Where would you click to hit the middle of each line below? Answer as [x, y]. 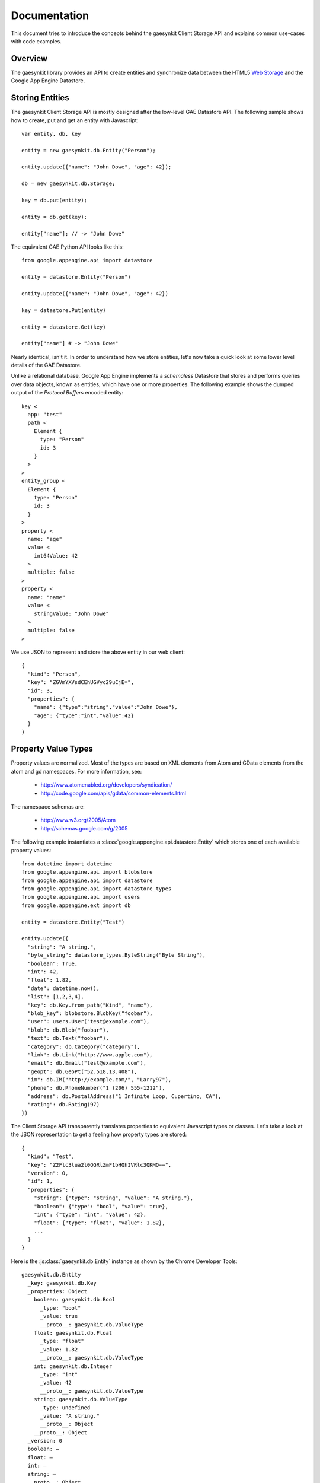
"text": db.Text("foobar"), [68, 1038]
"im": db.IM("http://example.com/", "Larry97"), [100, 1080]
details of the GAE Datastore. [46, 365]
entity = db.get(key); [55, 217]
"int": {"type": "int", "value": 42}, [90, 1214]
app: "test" [45, 415]
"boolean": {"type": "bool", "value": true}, [101, 1206]
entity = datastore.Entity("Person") [76, 277]
